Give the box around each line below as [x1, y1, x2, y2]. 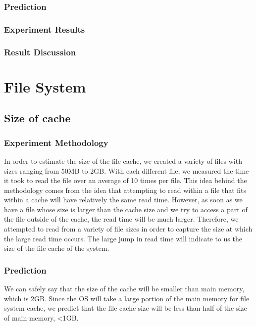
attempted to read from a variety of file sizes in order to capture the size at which [4, 224, 253, 234]
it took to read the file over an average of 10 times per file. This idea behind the [4, 175, 247, 186]
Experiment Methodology [4, 136, 108, 148]
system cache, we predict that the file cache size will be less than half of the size [4, 303, 247, 313]
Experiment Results [4, 23, 85, 35]
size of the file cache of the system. [4, 243, 109, 253]
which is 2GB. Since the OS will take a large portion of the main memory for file [4, 293, 250, 303]
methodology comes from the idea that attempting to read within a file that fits [4, 185, 247, 195]
